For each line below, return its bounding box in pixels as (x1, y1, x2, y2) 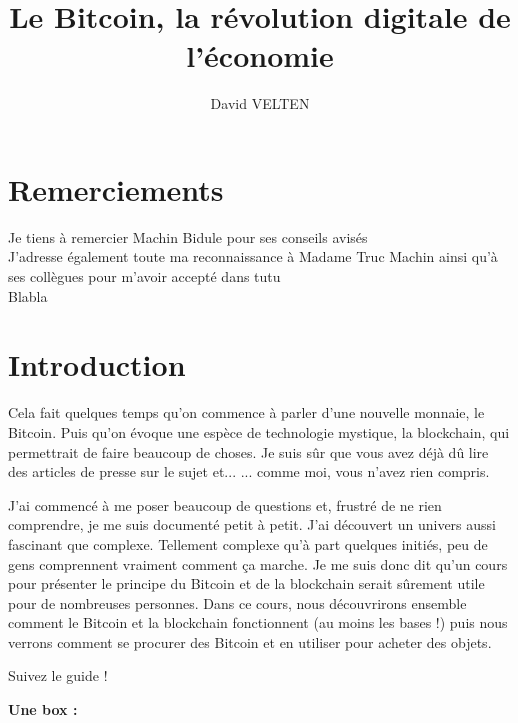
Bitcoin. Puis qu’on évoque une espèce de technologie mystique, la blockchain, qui (8, 421, 510, 442)
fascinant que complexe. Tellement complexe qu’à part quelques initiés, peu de (8, 533, 488, 554)
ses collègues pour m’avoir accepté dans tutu (8, 266, 281, 287)
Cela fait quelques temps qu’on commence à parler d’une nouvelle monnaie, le (8, 402, 485, 423)
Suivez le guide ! (8, 665, 108, 686)
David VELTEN (210, 93, 310, 114)
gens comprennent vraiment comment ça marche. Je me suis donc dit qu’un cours (8, 553, 508, 574)
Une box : (8, 699, 78, 720)
